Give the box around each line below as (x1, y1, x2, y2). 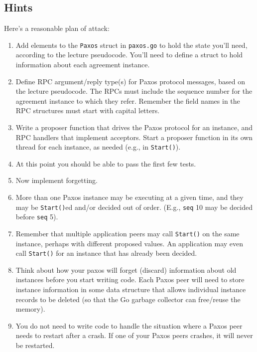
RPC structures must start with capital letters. (15, 105, 160, 116)
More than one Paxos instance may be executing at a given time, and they (15, 192, 244, 202)
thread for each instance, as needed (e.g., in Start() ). (15, 142, 181, 152)
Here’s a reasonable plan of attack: (4, 23, 110, 33)
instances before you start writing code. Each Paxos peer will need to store (15, 274, 245, 285)
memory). (15, 304, 45, 314)
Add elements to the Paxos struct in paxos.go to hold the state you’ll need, (15, 39, 248, 50)
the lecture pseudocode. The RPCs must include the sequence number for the (15, 86, 253, 96)
